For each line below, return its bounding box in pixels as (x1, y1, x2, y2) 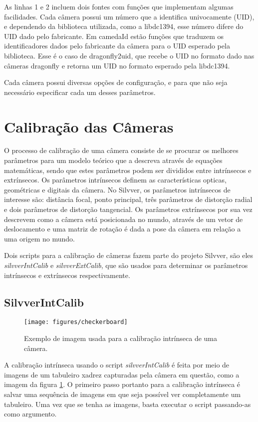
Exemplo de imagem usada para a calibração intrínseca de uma (24, 333, 218, 343)
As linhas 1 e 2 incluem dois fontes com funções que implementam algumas (4, 1, 234, 11)
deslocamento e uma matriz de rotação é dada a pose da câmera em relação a (4, 223, 241, 234)
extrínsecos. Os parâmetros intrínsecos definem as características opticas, (4, 174, 227, 185)
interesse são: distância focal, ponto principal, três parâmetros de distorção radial (4, 194, 253, 204)
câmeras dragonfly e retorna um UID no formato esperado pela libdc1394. (4, 60, 230, 70)
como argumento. (4, 408, 57, 419)
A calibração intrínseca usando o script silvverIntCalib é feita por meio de (4, 359, 230, 370)
